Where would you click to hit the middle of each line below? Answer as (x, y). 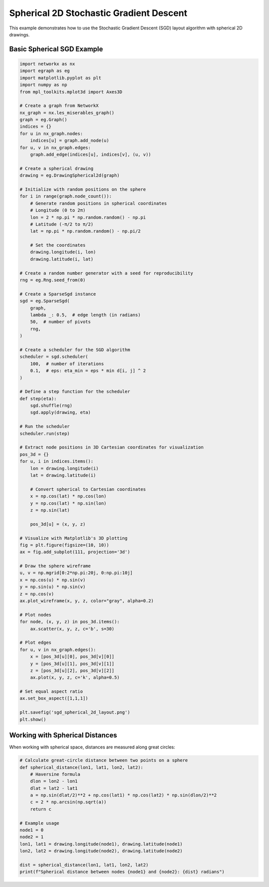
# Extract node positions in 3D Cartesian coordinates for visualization (112, 447)
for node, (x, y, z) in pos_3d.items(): (69, 622)
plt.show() (33, 719)
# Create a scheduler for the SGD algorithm (75, 350)
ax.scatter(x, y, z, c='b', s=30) (72, 629)
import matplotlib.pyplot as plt (61, 78)
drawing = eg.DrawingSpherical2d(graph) (69, 175)
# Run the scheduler (45, 427)
